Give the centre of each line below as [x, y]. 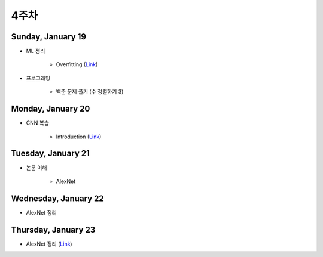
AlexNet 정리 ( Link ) [49, 244]
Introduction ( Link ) [79, 137]
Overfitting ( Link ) [77, 64]
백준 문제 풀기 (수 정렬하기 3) [90, 92]
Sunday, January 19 [49, 37]
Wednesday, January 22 [57, 198]
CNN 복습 [38, 123]
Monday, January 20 [51, 109]
